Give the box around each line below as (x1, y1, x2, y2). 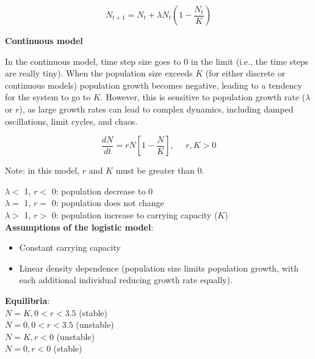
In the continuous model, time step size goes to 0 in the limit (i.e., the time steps (5, 54, 308, 67)
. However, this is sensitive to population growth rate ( (100, 91, 305, 103)
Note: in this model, (5, 164, 80, 177)
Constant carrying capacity (19, 241, 121, 254)
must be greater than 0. (115, 164, 205, 177)
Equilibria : (5, 294, 50, 306)
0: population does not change (51, 196, 164, 209)
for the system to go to (5, 91, 91, 103)
